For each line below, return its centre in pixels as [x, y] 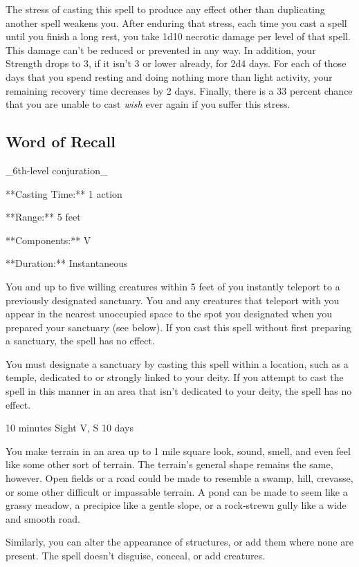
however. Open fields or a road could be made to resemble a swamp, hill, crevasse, [179, 478]
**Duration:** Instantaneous [67, 263]
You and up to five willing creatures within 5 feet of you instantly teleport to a [173, 286]
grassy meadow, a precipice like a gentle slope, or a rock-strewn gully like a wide [176, 505]
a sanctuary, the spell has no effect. [80, 341]
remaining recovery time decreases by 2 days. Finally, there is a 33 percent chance [179, 90]
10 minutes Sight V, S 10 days [70, 428]
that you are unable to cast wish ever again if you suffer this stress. [148, 104]
